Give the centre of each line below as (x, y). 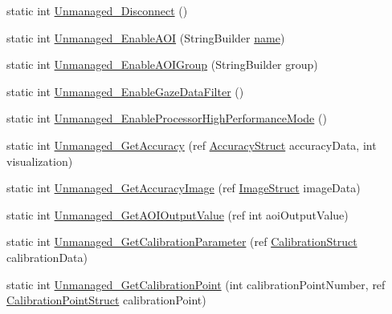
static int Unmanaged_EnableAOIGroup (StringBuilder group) (162, 64)
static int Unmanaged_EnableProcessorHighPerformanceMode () (167, 118)
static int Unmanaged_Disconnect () (97, 10)
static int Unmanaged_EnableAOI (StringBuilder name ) (146, 37)
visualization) (40, 161)
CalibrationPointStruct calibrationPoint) (106, 300)
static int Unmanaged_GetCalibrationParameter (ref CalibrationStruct (182, 242)
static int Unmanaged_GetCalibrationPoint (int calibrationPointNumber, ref (196, 284)
